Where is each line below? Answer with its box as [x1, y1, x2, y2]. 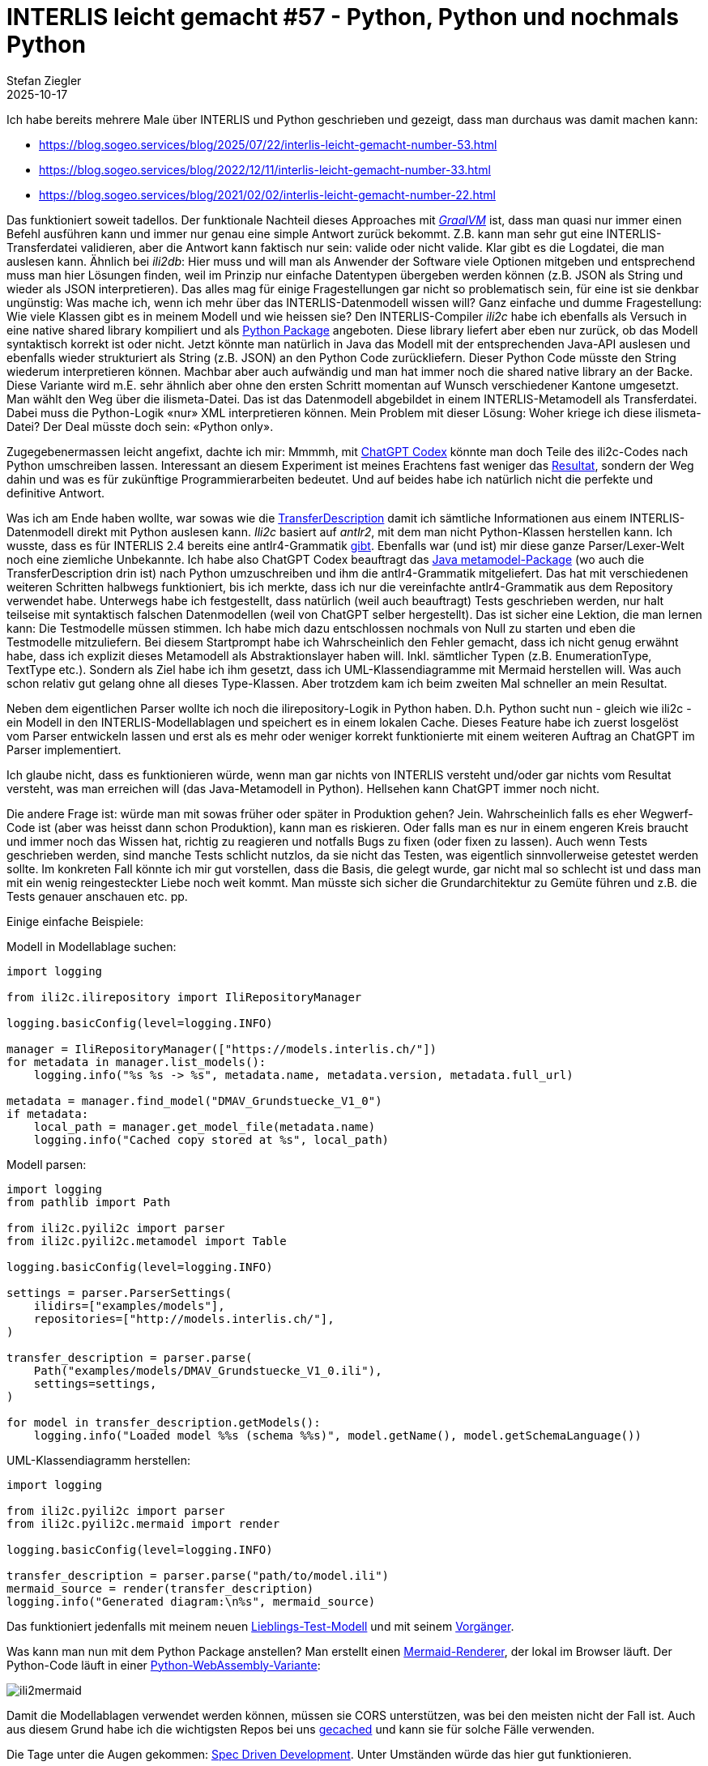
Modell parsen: [6, 1157, 87, 1171]
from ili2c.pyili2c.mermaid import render [6, 1516, 280, 1530]
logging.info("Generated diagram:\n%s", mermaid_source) [6, 1594, 376, 1608]
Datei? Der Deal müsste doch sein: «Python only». [6, 419, 274, 433]
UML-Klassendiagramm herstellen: [6, 1452, 191, 1467]
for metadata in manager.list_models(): [6, 1055, 267, 1069]
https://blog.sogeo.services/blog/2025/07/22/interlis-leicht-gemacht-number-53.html [39, 137, 497, 151]
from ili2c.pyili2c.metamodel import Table [6, 1234, 287, 1248]
